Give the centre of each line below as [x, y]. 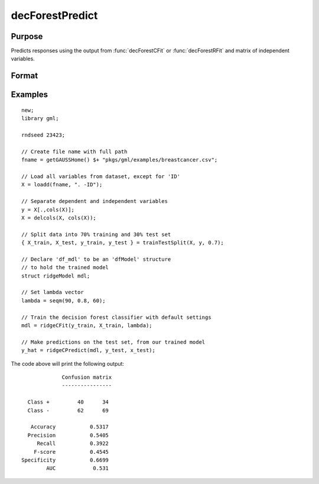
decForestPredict [54, 15]
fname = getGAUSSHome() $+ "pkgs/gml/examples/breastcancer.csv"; [120, 160]
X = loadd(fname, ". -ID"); [62, 185]
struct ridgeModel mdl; [56, 276]
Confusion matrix [87, 377]
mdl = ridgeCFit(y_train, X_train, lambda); [87, 326]
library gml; [40, 119]
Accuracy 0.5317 [70, 427]
